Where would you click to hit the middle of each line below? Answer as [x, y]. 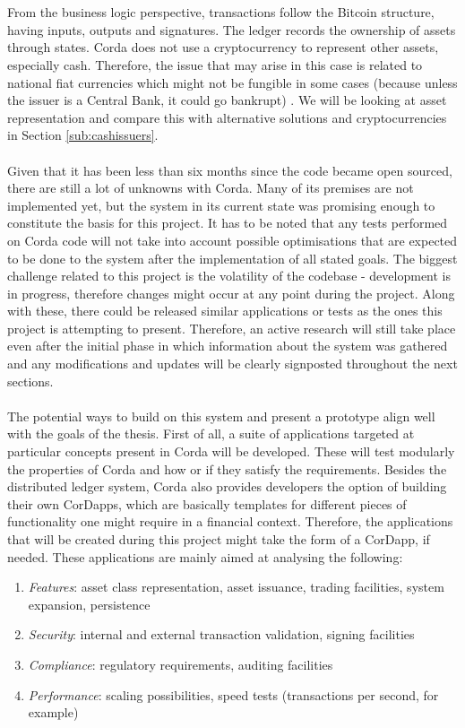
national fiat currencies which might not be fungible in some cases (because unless [232, 82]
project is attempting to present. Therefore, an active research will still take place [232, 328]
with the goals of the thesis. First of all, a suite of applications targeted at [211, 433]
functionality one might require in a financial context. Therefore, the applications [230, 521]
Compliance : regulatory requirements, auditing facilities [181, 664]
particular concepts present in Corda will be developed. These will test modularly [231, 451]
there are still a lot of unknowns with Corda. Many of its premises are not [211, 188]
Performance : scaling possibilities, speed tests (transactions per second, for [233, 694]
